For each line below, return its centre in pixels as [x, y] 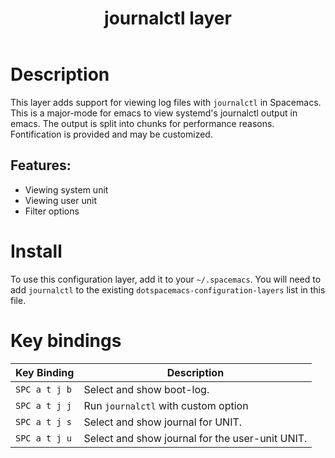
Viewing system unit [66, 189]
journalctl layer [168, 18]
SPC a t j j [44, 405]
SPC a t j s [44, 421]
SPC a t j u [44, 438]
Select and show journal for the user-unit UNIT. [195, 438]
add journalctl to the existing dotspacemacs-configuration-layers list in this [168, 289]
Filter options [52, 211]
